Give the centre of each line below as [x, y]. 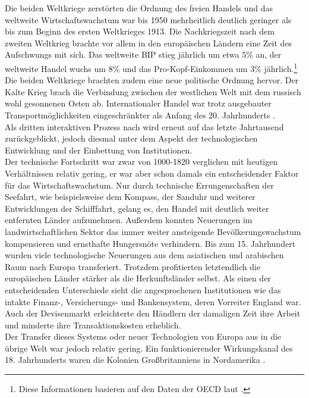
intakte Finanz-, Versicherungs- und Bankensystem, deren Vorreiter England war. [153, 301]
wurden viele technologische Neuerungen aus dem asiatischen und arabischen [144, 255]
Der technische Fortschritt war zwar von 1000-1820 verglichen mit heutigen [141, 162]
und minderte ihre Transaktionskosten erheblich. [93, 325]
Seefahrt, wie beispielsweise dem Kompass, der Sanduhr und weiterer [130, 197]
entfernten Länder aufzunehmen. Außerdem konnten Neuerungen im [129, 220]
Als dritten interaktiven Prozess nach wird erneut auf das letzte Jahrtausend [144, 126]
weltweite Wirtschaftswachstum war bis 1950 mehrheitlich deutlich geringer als [148, 19]
